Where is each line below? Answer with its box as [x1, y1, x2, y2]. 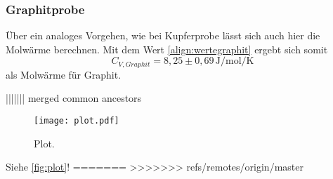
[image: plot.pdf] [34, 116, 119, 126]
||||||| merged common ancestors [6, 91, 142, 105]
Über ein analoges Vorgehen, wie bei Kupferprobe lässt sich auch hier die [6, 28, 320, 43]
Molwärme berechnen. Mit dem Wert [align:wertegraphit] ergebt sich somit [6, 41, 328, 56]
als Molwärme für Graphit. [6, 67, 122, 81]
